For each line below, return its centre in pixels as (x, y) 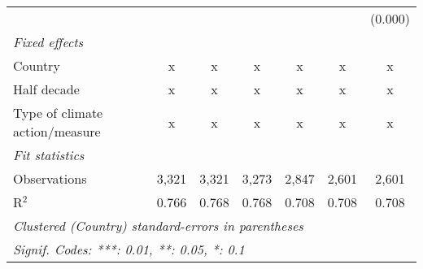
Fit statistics (49, 155)
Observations (50, 178)
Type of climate (58, 113)
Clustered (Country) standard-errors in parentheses (158, 226)
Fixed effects (48, 42)
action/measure (57, 131)
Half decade (46, 89)
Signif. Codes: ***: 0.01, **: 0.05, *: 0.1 (129, 249)
